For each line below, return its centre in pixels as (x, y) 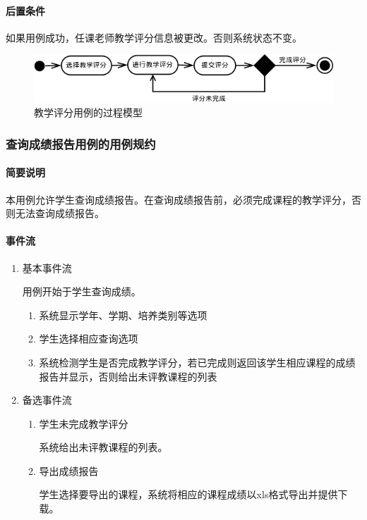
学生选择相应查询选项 (89, 339)
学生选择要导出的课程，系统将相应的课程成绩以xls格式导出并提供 (188, 494)
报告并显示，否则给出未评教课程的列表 (128, 376)
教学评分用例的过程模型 (88, 112)
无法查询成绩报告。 (60, 213)
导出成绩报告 (69, 470)
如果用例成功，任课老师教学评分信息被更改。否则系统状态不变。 (154, 37)
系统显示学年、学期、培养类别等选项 (123, 315)
